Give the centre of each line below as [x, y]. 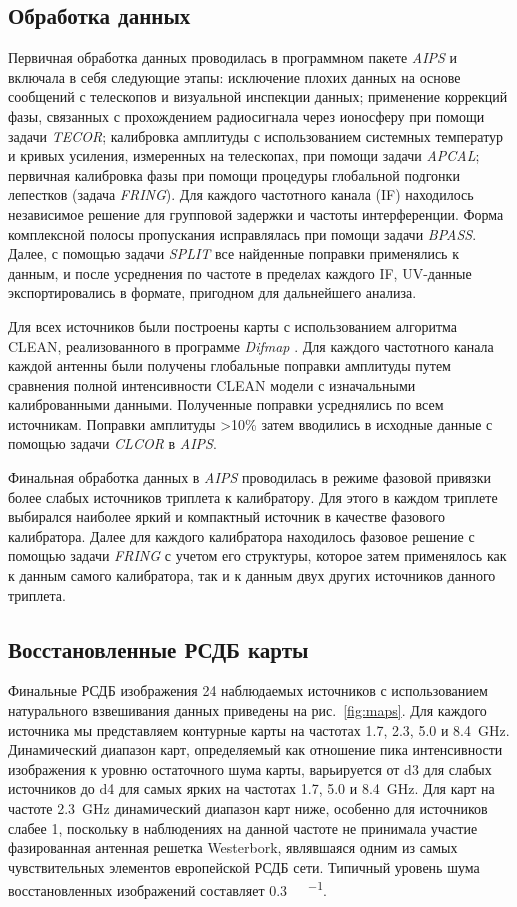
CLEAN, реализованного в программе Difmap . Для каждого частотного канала [251, 345]
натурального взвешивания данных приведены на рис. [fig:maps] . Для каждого [247, 710]
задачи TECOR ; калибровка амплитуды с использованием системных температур [256, 135]
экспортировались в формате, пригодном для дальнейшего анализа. [212, 292]
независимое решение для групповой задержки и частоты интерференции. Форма [256, 213]
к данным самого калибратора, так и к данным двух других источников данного [252, 575]
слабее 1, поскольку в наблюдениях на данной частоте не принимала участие [243, 827]
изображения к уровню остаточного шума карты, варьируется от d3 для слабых [250, 768]
